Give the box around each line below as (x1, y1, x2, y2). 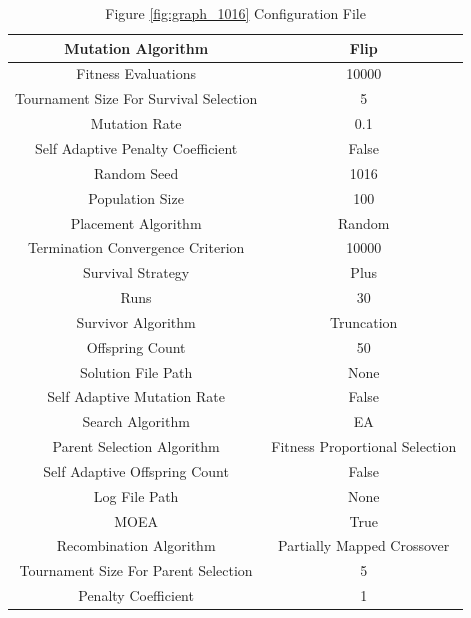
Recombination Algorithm (56, 535, 216, 556)
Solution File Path (79, 361, 193, 382)
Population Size (88, 187, 184, 208)
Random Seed (94, 162, 179, 183)
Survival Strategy (82, 262, 190, 283)
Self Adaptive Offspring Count (43, 460, 229, 481)
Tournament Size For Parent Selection (19, 560, 253, 581)
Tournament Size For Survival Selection (15, 88, 258, 109)
